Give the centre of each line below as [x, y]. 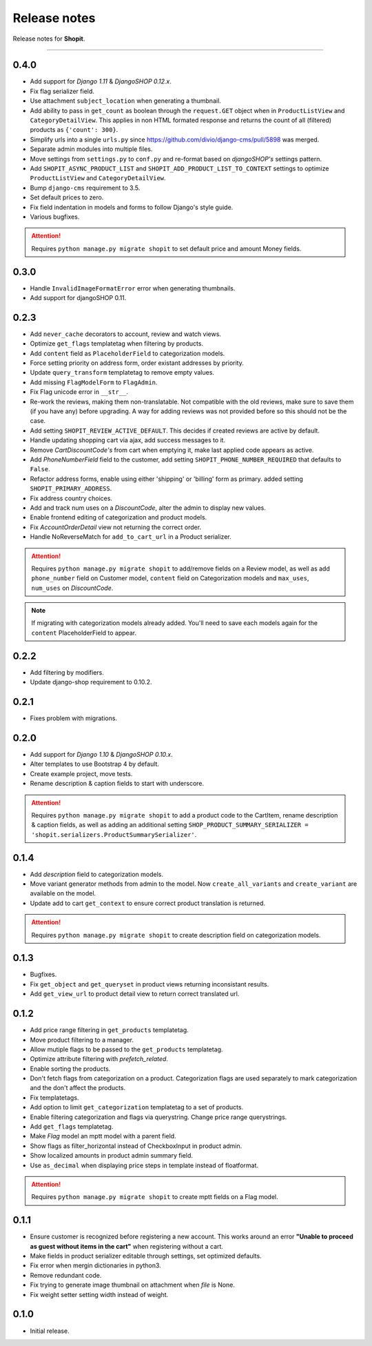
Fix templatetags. [54, 1098]
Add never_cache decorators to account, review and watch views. [126, 334]
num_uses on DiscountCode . [72, 588]
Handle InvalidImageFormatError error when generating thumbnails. [133, 288]
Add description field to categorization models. [96, 874]
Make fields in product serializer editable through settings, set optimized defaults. [146, 1256]
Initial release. [50, 1331]
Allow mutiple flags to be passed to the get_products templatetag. [126, 1049]
